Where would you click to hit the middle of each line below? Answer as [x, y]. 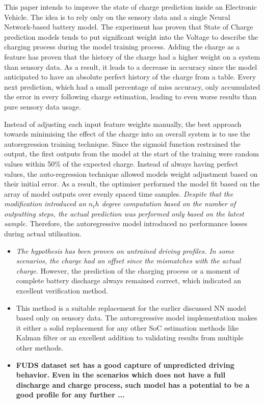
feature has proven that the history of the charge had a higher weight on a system [132, 56]
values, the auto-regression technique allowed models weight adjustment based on [131, 173]
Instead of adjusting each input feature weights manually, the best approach [123, 124]
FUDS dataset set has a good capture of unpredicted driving [125, 365]
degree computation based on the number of [169, 204]
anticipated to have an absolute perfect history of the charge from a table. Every [130, 77]
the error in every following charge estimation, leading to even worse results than [130, 97]
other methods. [40, 347]
